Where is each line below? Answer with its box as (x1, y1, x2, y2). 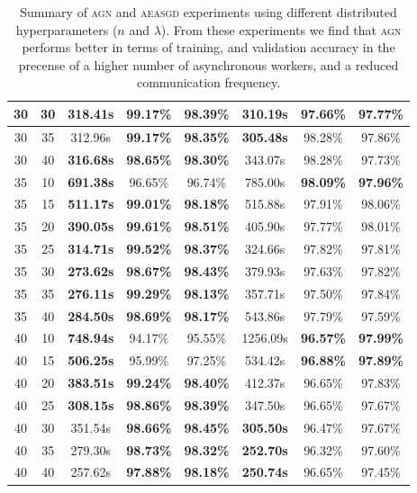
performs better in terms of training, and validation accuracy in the (22, 38, 395, 57)
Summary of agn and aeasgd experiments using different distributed (20, 3, 397, 21)
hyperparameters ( (15, 20, 118, 39)
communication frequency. (136, 73, 281, 92)
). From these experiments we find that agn (160, 20, 402, 39)
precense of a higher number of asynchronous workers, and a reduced (18, 55, 399, 74)
